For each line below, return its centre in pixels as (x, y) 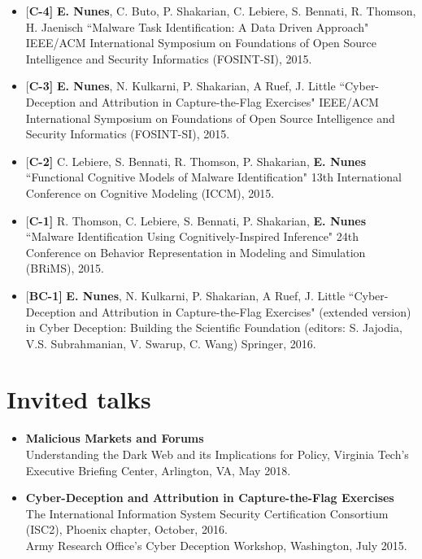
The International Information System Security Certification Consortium (207, 513)
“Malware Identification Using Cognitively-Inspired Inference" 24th (192, 236)
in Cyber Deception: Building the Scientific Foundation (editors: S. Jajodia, (214, 328)
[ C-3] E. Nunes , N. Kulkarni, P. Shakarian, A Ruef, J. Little (181, 86)
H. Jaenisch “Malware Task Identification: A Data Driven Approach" (197, 26)
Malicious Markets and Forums (115, 438)
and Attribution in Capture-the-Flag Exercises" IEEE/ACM (229, 101)
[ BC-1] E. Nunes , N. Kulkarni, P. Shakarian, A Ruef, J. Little (185, 295)
